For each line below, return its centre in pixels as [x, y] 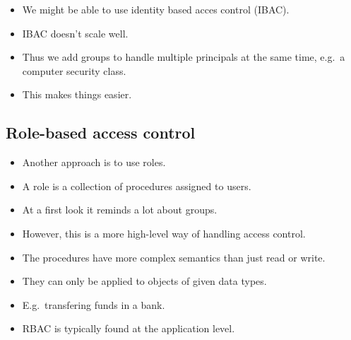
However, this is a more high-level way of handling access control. [164, 233]
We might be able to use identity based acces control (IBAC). [156, 9]
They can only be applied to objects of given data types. [144, 281]
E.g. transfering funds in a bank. [94, 304]
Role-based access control [101, 133]
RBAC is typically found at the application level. [129, 328]
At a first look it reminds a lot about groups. [120, 210]
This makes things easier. [77, 94]
